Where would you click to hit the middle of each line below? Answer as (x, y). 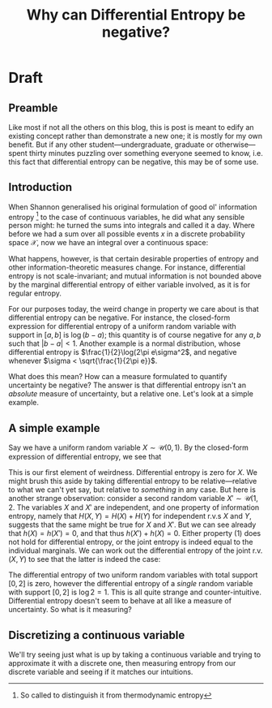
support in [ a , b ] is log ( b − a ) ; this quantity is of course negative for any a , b (135, 335)
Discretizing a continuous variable (97, 635)
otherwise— (236, 145)
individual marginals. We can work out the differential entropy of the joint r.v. (136, 550)
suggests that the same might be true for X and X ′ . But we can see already (132, 525)
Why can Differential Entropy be (136, 15)
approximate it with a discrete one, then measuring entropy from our (122, 663)
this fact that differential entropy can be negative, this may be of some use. (134, 162)
